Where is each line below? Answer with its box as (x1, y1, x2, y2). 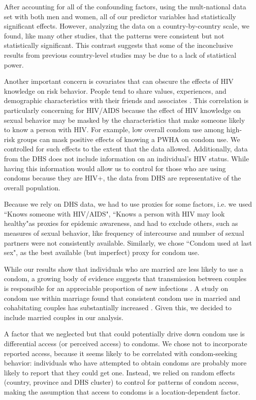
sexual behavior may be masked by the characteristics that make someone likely (4, 114, 245, 125)
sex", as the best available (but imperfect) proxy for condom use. (4, 247, 199, 257)
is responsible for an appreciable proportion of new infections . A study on (4, 283, 228, 293)
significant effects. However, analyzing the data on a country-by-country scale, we (4, 21, 250, 31)
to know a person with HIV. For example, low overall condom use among (4, 124, 224, 135)
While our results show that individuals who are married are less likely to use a (4, 263, 244, 274)
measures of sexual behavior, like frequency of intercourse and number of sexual (4, 228, 244, 238)
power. (4, 59, 24, 70)
